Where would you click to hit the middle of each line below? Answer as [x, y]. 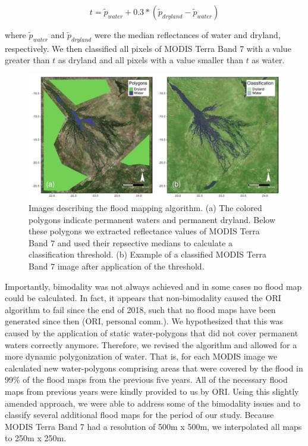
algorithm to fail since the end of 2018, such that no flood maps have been [140, 309]
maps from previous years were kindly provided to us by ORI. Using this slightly [152, 391]
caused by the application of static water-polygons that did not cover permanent [152, 333]
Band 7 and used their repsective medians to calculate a [131, 242]
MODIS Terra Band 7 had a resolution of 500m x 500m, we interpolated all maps [153, 426]
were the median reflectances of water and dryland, [187, 35]
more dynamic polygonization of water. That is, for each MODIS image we [141, 356]
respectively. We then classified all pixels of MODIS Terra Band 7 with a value [148, 48]
